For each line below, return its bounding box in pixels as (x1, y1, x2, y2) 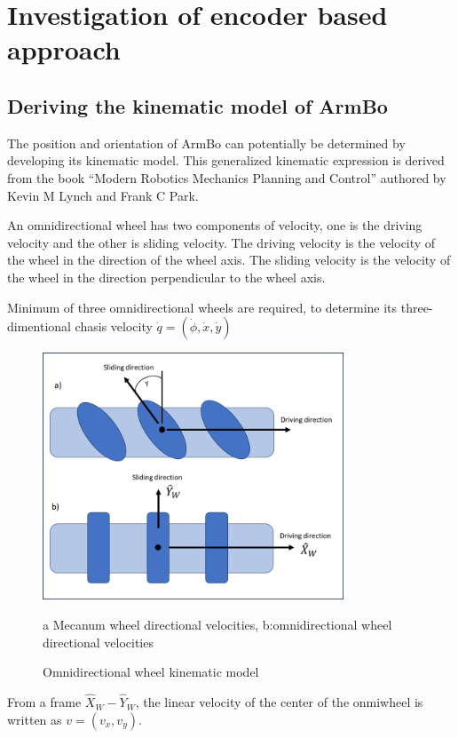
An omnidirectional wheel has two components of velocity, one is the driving (7, 216, 422, 234)
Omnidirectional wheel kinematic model (43, 663, 259, 681)
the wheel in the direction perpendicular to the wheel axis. (7, 267, 326, 286)
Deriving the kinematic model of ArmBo (7, 91, 388, 119)
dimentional (7, 317, 71, 336)
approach (7, 31, 121, 67)
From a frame (7, 693, 82, 711)
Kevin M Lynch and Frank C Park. (7, 186, 199, 204)
